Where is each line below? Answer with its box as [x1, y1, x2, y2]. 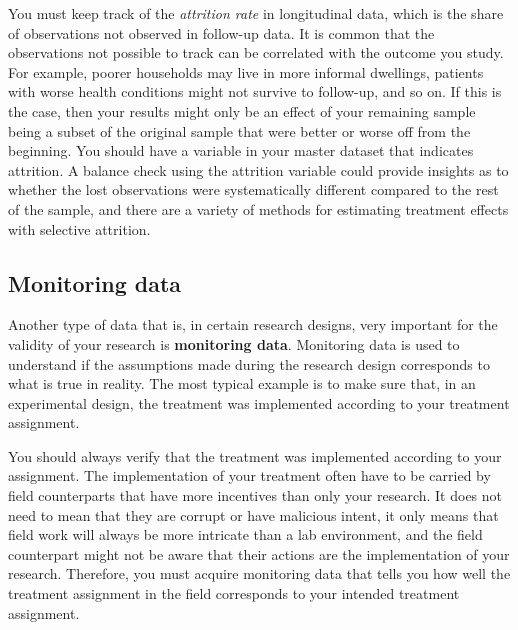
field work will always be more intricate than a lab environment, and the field [8, 524, 483, 545]
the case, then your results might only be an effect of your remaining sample [8, 100, 476, 121]
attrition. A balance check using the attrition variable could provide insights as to [8, 159, 509, 180]
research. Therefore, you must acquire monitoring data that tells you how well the [8, 563, 511, 584]
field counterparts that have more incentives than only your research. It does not [8, 485, 503, 506]
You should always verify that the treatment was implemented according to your [8, 445, 502, 466]
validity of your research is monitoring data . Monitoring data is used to [8, 333, 460, 354]
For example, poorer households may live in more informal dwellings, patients [8, 61, 484, 82]
